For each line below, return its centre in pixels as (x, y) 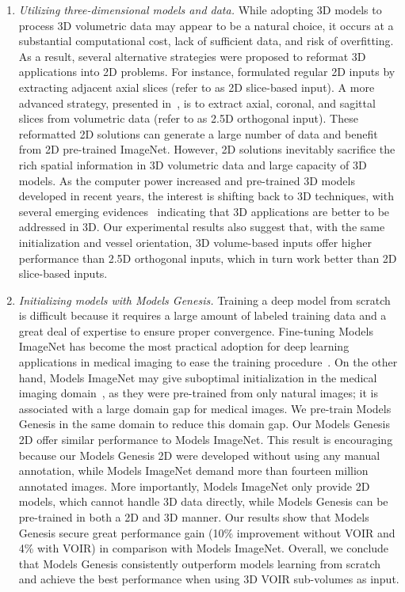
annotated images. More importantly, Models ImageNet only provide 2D (194, 486)
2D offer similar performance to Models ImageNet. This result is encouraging (206, 440)
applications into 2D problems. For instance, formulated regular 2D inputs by (207, 72)
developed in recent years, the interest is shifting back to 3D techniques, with (206, 196)
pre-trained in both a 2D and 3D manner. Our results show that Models (194, 517)
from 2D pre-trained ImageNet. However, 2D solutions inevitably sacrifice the (207, 149)
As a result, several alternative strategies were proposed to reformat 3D (192, 56)
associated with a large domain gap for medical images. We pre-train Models (205, 408)
